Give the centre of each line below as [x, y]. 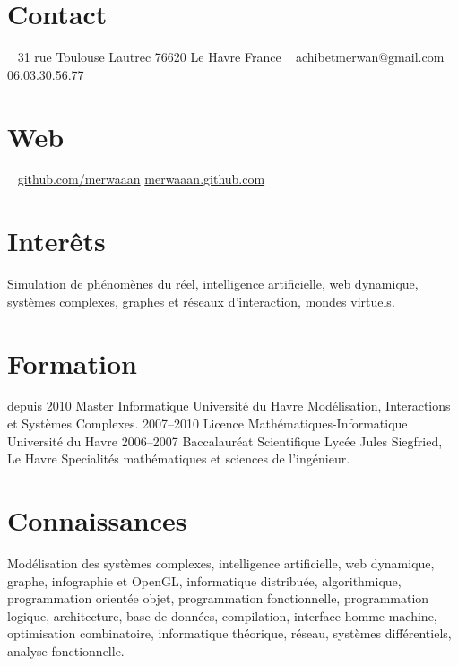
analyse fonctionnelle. [66, 650]
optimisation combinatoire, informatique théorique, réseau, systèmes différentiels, [229, 633]
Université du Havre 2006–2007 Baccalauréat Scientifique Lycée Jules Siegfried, [225, 441]
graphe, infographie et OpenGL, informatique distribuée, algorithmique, [204, 580]
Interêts [56, 241]
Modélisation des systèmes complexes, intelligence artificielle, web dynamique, [221, 562]
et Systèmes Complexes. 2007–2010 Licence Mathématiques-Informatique [207, 424]
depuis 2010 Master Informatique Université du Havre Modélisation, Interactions [229, 406]
